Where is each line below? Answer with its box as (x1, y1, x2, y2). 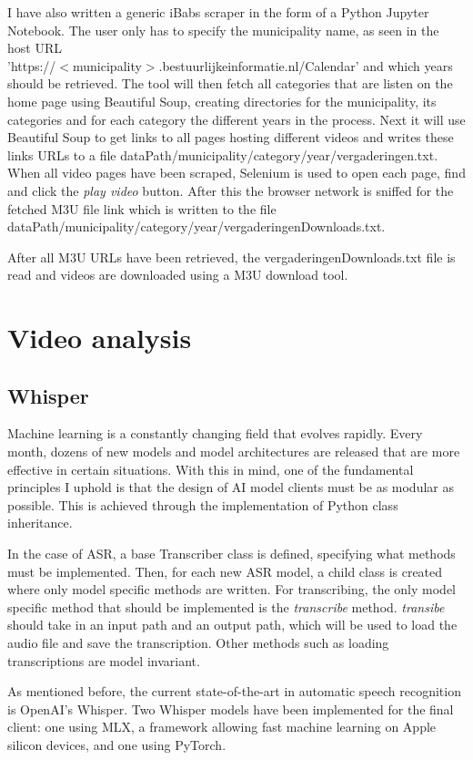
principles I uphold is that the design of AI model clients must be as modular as (7, 478, 454, 497)
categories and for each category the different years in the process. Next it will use (7, 109, 466, 128)
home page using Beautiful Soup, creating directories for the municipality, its (7, 91, 437, 110)
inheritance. (7, 513, 73, 532)
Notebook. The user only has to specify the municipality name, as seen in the (7, 20, 439, 39)
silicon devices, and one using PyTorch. (7, 734, 226, 754)
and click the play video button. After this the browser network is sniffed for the (7, 180, 454, 200)
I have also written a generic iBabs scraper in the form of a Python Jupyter (7, 3, 429, 21)
